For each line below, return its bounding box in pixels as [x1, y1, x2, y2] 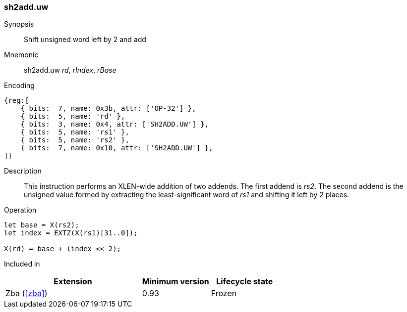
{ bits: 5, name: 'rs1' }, [20, 128, 129, 136]
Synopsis [4, 20, 34, 29]
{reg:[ [4, 96, 29, 105]
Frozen [211, 288, 237, 299]
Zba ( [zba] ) [5, 288, 48, 299]
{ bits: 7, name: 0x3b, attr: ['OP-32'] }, [20, 104, 196, 113]
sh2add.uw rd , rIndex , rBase [24, 66, 116, 75]
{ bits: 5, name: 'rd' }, [20, 112, 125, 121]
